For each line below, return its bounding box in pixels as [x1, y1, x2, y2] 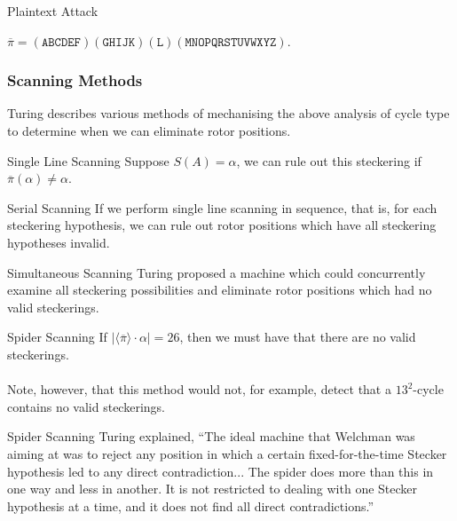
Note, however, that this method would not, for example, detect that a [7, 380, 391, 399]
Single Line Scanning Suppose [7, 151, 169, 170]
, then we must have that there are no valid [179, 328, 416, 346]
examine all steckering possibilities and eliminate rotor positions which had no [7, 280, 432, 299]
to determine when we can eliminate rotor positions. [7, 122, 291, 139]
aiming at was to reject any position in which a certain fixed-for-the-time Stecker [7, 444, 447, 462]
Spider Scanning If [7, 328, 107, 346]
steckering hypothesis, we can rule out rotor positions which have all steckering [7, 216, 437, 234]
